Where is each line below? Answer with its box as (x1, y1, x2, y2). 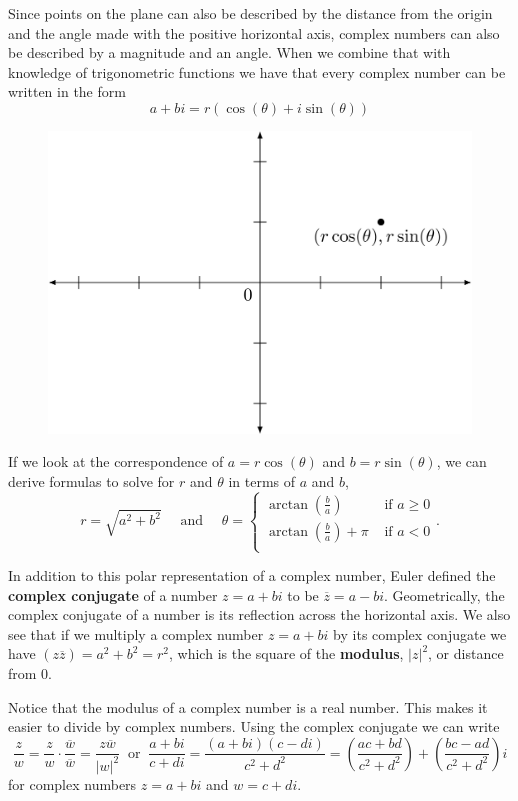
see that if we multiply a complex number (8, 623, 264, 644)
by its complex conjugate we (333, 623, 507, 644)
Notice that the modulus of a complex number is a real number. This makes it (8, 696, 488, 717)
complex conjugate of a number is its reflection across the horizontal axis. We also (8, 604, 511, 625)
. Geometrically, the (384, 584, 505, 605)
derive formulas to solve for (8, 470, 175, 491)
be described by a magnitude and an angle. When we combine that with (8, 42, 451, 63)
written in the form (8, 81, 126, 102)
